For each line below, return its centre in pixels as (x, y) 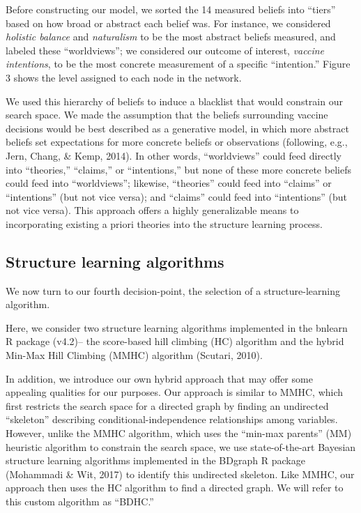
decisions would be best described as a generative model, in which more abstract (177, 128)
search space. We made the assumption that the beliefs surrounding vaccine (167, 115)
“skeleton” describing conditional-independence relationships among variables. (172, 419)
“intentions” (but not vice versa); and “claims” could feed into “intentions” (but (176, 196)
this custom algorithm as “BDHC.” (80, 501)
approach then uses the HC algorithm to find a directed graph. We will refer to (175, 488)
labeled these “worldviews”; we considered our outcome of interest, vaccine (165, 50)
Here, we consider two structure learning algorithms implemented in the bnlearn (177, 327)
